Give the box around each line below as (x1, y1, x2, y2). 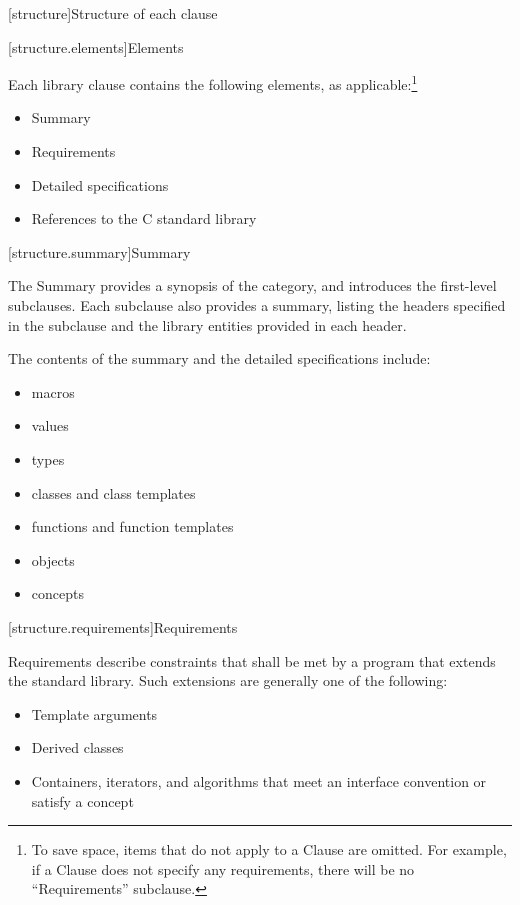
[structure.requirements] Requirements (8, 616, 238, 637)
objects (31, 549, 75, 570)
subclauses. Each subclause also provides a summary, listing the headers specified (8, 295, 506, 315)
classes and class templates (31, 482, 196, 503)
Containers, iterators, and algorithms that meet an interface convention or (31, 770, 487, 791)
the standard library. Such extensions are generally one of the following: (8, 670, 448, 691)
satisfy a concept (31, 790, 134, 811)
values (31, 415, 69, 436)
